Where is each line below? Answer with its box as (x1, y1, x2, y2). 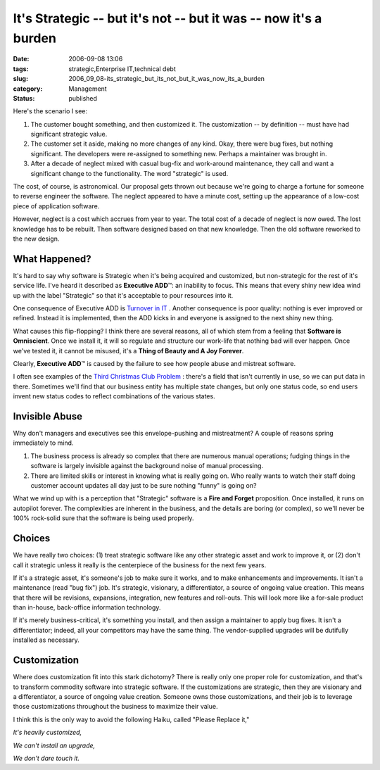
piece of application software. (13, 201, 100, 210)
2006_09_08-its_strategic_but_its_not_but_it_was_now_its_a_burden (68, 75, 265, 83)
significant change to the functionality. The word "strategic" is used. (30, 169, 229, 177)
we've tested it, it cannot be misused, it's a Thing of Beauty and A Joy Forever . (13, 346, 244, 355)
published (68, 94, 98, 102)
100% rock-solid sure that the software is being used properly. (13, 514, 194, 522)
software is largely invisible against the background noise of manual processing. (30, 462, 264, 470)
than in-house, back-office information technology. (13, 603, 161, 612)
